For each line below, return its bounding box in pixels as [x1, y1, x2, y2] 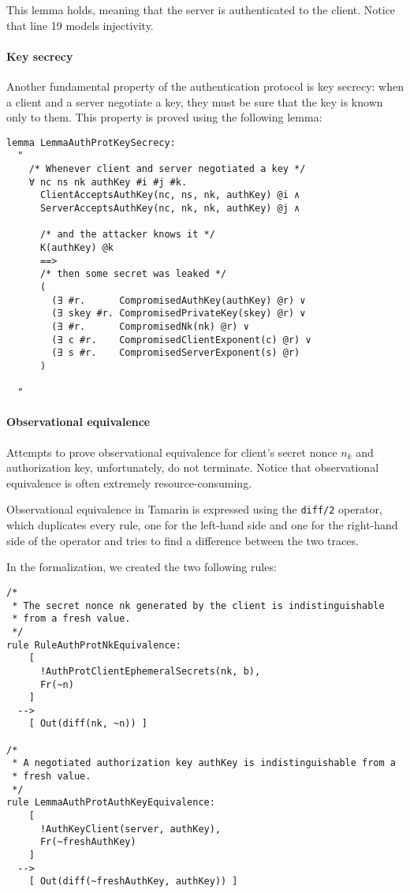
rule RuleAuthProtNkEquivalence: [6, 639, 181, 651]
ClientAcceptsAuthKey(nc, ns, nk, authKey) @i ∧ [39, 189, 300, 201]
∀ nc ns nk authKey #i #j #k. [28, 176, 188, 188]
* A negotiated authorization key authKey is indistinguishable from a [12, 757, 396, 769]
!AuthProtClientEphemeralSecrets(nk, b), [39, 665, 261, 677]
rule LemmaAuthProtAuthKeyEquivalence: [6, 797, 215, 809]
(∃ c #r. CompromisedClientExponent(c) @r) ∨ [51, 334, 311, 346]
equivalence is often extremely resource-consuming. [6, 474, 252, 491]
